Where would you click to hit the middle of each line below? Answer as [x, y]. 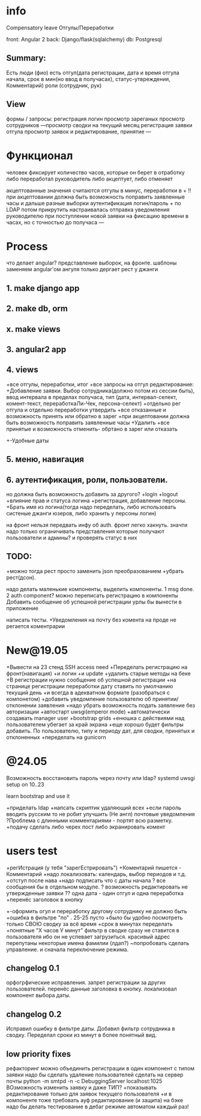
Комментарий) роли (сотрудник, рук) [54, 85]
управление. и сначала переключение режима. [67, 949]
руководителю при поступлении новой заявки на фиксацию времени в [97, 216]
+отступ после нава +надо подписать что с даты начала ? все [86, 880]
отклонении [22, 705]
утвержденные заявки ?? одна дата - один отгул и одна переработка [95, 893]
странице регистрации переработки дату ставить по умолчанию [90, 686]
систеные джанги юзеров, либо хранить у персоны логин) [81, 514]
